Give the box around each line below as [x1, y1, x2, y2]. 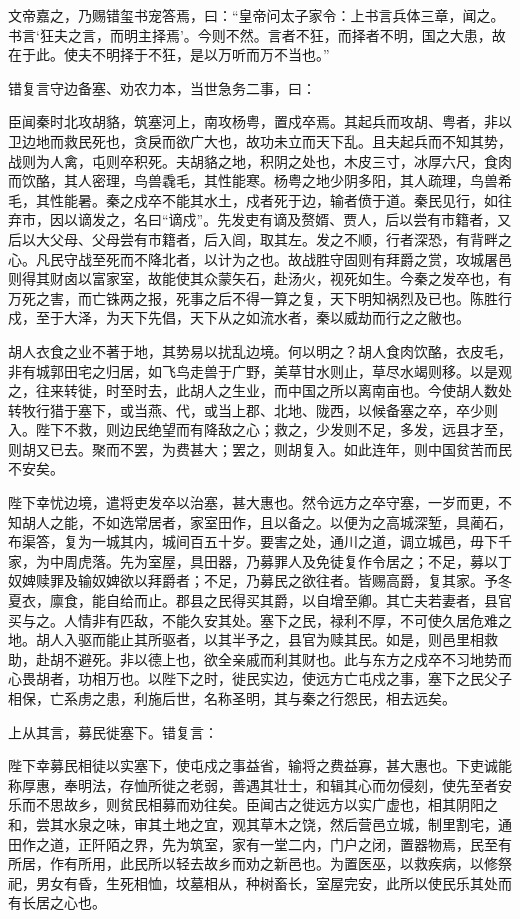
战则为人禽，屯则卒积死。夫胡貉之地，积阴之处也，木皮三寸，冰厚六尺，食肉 [8, 150, 512, 171]
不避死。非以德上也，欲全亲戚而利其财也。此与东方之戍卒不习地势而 [63, 648, 512, 669]
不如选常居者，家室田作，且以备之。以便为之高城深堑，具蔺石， [91, 511, 512, 532]
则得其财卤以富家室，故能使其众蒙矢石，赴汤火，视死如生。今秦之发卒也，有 [8, 268, 512, 289]
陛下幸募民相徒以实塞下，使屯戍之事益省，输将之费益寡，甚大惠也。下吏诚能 [8, 755, 512, 776]
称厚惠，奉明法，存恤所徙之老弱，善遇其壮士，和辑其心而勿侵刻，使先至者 [8, 774, 498, 795]
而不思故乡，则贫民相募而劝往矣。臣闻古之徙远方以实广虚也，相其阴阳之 [21, 794, 498, 815]
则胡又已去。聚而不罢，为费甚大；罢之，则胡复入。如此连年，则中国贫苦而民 [8, 438, 512, 459]
